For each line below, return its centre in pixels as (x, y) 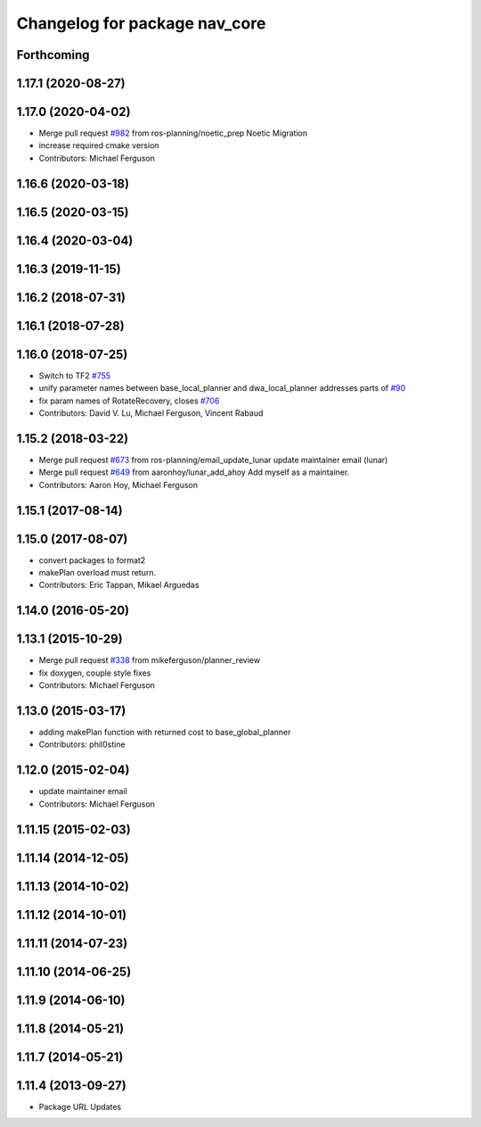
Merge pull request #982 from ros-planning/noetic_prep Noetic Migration (173, 133)
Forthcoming (53, 55)
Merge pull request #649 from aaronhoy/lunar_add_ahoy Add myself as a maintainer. (194, 472)
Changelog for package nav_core (141, 23)
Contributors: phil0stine (82, 744)
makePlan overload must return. (98, 573)
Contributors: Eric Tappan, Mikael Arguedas (119, 585)
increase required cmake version (99, 145)
